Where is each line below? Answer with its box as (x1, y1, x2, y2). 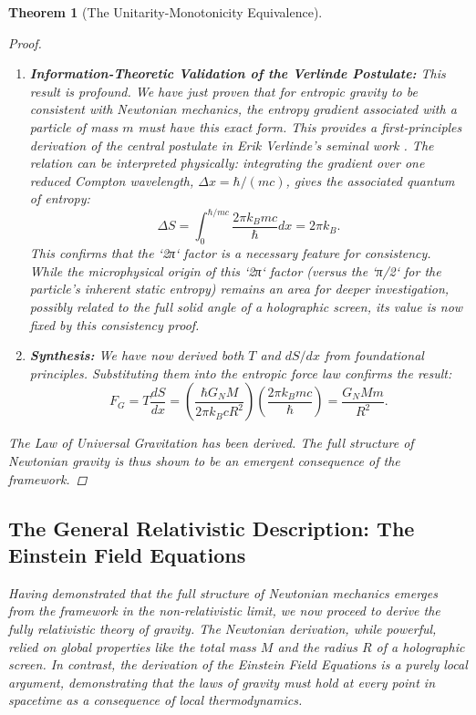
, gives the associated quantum (285, 171, 455, 190)
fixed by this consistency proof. (29, 315, 200, 334)
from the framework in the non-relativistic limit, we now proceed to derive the (8, 601, 440, 620)
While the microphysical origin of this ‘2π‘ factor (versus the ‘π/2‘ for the (29, 261, 441, 280)
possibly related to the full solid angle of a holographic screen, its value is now (29, 297, 463, 316)
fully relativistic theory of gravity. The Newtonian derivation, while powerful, (8, 618, 437, 637)
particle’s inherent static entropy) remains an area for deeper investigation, (29, 279, 450, 298)
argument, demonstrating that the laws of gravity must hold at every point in (8, 672, 436, 691)
